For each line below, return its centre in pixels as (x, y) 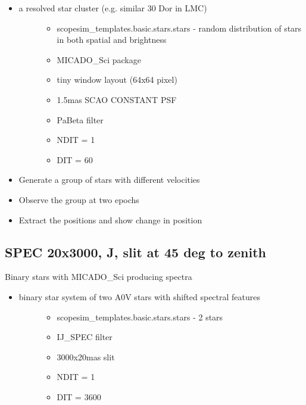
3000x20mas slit (86, 356)
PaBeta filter (80, 119)
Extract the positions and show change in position (110, 219)
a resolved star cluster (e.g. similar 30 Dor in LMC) (113, 8)
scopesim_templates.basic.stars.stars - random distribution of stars (179, 28)
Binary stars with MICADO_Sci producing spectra (99, 277)
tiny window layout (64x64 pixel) (117, 80)
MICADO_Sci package (99, 59)
